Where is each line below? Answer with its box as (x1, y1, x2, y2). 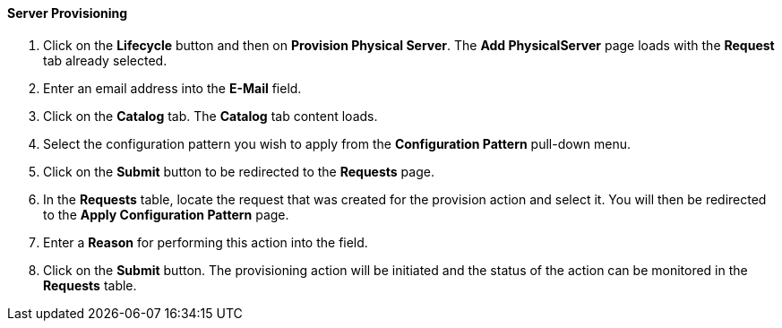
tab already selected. (43, 52, 168, 68)
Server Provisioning (7, 5, 128, 21)
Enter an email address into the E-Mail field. (43, 80, 302, 96)
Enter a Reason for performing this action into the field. (43, 234, 368, 250)
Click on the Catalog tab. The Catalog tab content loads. (43, 108, 378, 124)
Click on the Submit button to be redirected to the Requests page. (43, 163, 434, 179)
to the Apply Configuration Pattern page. (43, 206, 289, 222)
